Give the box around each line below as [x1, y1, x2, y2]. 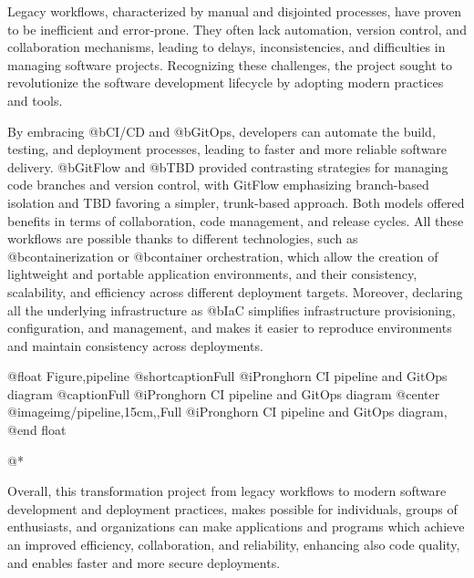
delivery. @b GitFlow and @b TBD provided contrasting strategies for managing [7, 157, 448, 176]
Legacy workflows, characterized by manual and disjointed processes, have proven [7, 2, 462, 20]
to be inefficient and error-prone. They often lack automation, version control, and [7, 19, 467, 38]
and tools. [7, 90, 63, 109]
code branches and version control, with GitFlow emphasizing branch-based [7, 175, 429, 194]
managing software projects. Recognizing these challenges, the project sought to [7, 55, 452, 74]
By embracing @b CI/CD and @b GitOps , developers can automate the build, [7, 121, 436, 140]
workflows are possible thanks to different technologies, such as [7, 229, 358, 248]
